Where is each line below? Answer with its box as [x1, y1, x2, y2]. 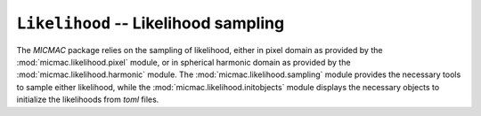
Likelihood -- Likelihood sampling [16, 13, 285, 33]
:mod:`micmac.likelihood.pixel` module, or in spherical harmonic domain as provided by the [16, 57, 351, 67]
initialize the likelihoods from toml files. [16, 94, 159, 105]
